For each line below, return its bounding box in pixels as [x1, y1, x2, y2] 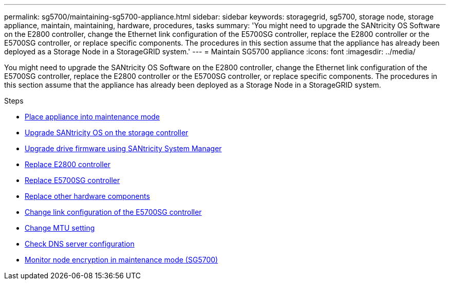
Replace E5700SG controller [25, 176, 120, 185]
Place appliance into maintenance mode [25, 112, 160, 121]
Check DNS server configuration [25, 239, 135, 248]
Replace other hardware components [25, 192, 150, 200]
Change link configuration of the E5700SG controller [25, 208, 202, 216]
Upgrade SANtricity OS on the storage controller [25, 128, 189, 137]
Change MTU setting [25, 224, 95, 232]
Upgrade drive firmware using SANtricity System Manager [25, 144, 222, 153]
